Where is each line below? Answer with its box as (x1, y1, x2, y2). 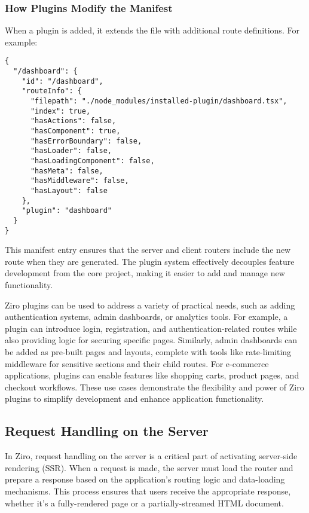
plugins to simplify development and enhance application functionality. (5, 392, 264, 405)
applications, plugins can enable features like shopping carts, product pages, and (5, 369, 299, 381)
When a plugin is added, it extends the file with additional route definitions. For (5, 24, 299, 36)
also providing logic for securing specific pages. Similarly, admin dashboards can (5, 334, 298, 346)
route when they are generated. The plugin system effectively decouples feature (5, 255, 295, 267)
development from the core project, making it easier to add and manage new (5, 267, 285, 279)
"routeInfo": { (22, 87, 82, 96)
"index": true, (30, 106, 91, 115)
